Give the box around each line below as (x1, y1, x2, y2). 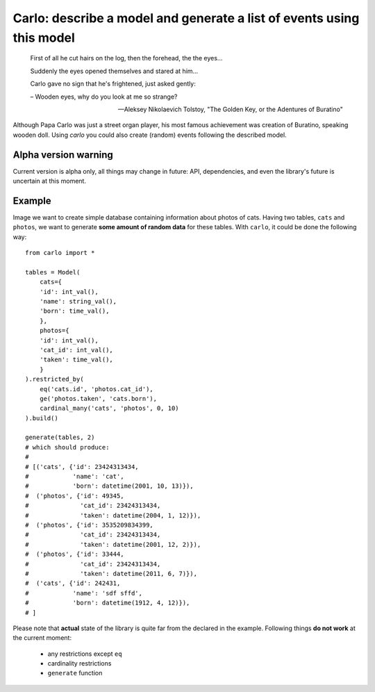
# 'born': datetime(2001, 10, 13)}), (25, 482, 194, 490)
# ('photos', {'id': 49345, (25, 492, 124, 500)
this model (12, 30, 76, 45)
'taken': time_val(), (39, 356, 114, 364)
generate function (47, 669, 103, 677)
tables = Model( (25, 268, 81, 276)
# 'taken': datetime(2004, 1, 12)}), (25, 511, 201, 519)
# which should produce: (25, 443, 110, 451)
